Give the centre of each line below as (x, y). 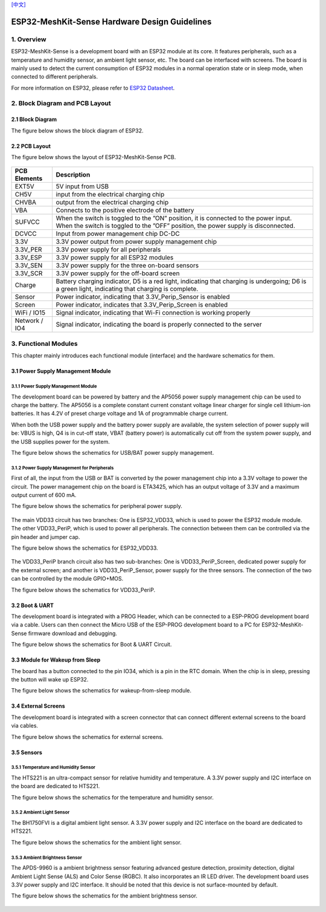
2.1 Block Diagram (34, 119)
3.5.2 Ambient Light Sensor (40, 813)
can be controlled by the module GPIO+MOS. (67, 579)
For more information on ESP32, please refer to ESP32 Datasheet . (93, 88)
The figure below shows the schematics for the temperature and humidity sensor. (113, 797)
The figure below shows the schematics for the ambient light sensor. (97, 842)
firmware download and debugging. (73, 633)
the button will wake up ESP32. (50, 679)
